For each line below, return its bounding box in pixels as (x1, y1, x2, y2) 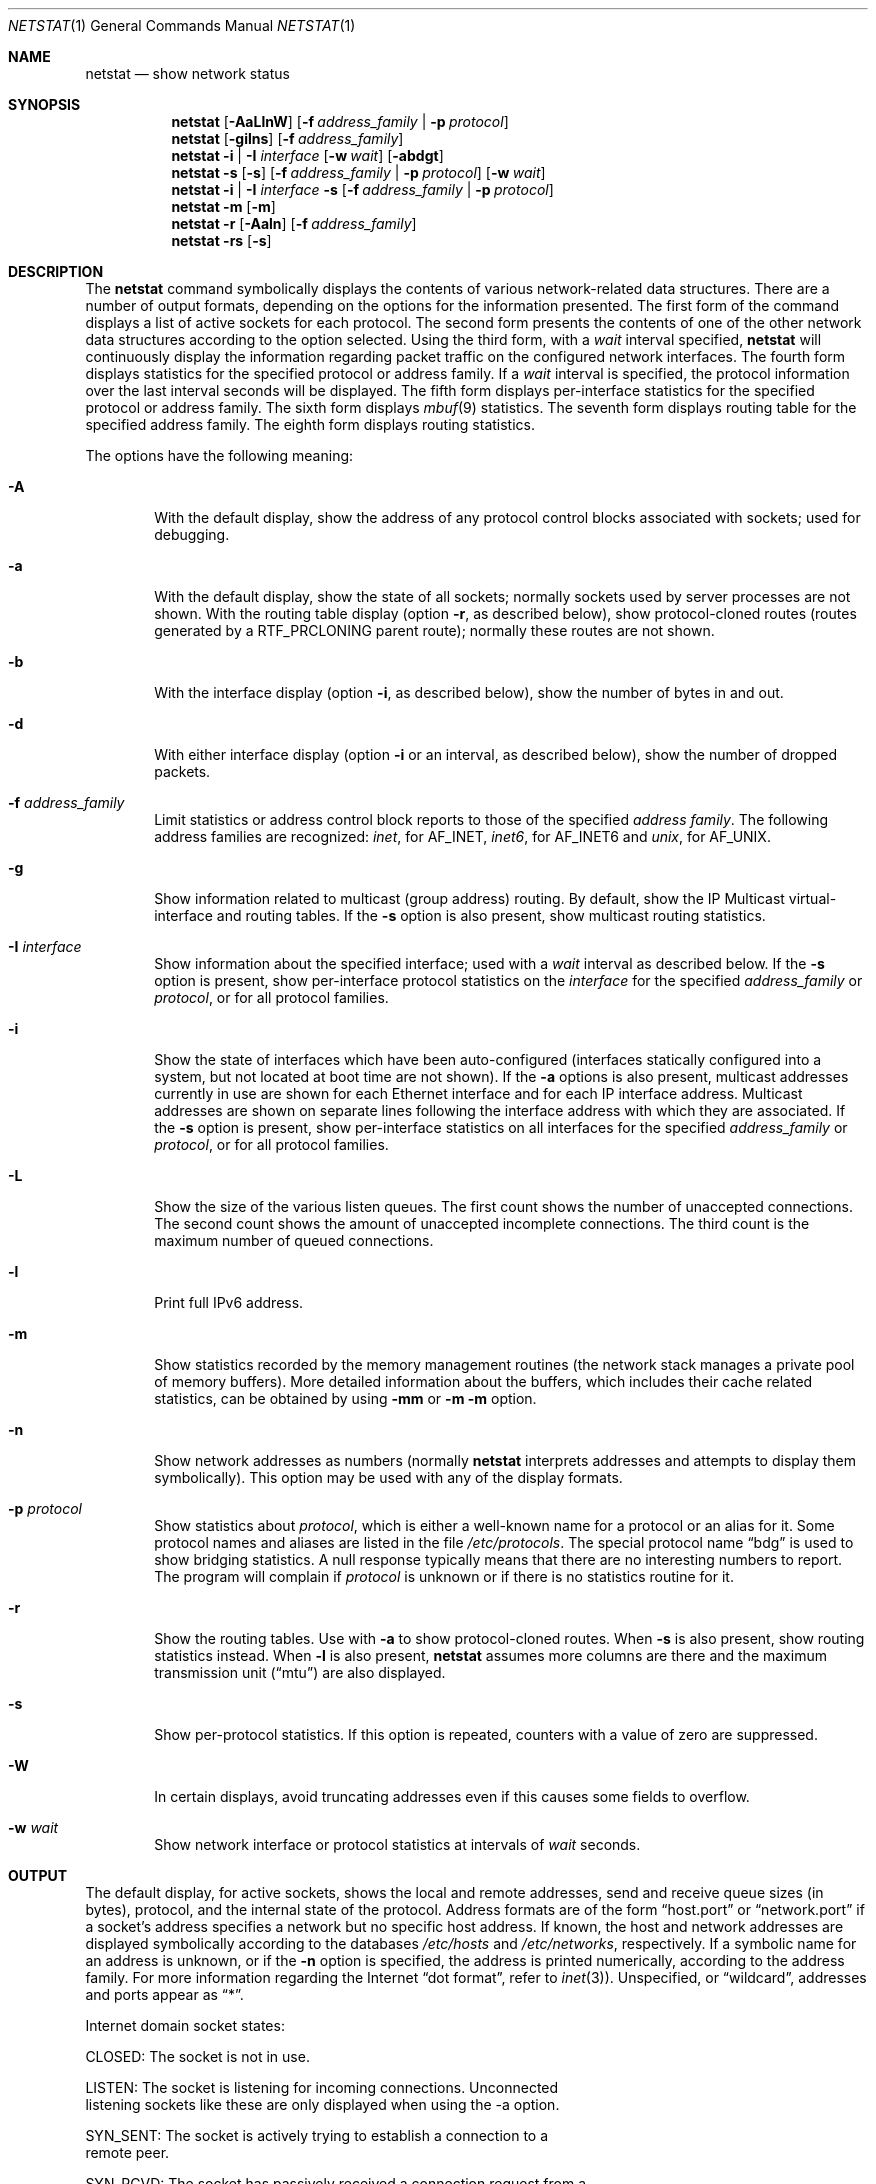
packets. (154, 763, 211, 780)
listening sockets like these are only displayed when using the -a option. (85, 2096, 560, 2113)
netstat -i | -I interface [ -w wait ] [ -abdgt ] (171, 147, 444, 164)
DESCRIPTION (8, 263, 104, 280)
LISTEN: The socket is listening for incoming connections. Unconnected (85, 2079, 559, 2096)
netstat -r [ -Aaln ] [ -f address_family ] (171, 215, 417, 232)
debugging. (154, 526, 230, 543)
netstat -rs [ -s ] (171, 232, 272, 249)
